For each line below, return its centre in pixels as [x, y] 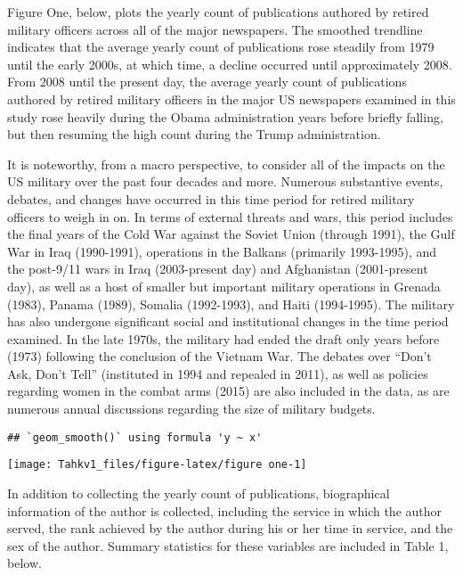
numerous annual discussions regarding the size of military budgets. [191, 409]
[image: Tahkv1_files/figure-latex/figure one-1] [157, 465]
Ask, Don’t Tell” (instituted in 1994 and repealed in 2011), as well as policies [218, 373]
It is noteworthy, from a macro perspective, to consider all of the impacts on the [226, 164]
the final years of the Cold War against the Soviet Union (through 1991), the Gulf [231, 234]
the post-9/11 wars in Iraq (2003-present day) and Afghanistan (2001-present [218, 269]
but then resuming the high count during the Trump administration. [194, 134]
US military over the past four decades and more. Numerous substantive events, [225, 181]
